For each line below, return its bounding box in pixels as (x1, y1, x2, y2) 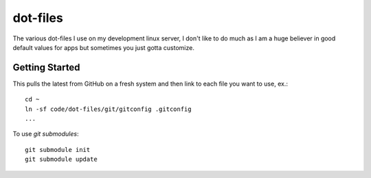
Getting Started (12, 62, 80, 73)
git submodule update (25, 155, 98, 164)
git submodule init (25, 146, 91, 153)
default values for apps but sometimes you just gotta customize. (12, 43, 195, 51)
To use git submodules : (12, 130, 79, 138)
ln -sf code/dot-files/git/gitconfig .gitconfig (25, 105, 192, 113)
